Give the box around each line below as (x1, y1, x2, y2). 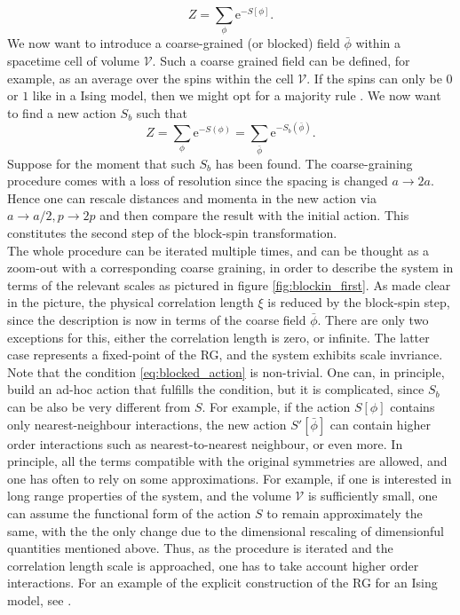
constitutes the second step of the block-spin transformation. (7, 224, 337, 242)
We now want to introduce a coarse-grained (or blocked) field (7, 34, 340, 52)
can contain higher (329, 414, 432, 433)
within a (355, 34, 401, 52)
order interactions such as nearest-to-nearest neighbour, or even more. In (7, 434, 403, 453)
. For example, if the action (202, 398, 351, 416)
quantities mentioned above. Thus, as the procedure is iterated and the (7, 539, 393, 557)
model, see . (7, 590, 72, 609)
